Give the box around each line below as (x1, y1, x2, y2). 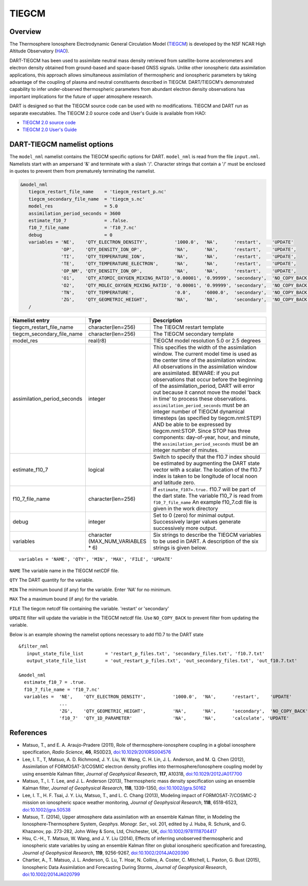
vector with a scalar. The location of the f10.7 (153, 466, 262, 473)
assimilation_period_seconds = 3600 (28, 211, 121, 216)
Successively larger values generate (153, 518, 241, 525)
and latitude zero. (153, 479, 196, 486)
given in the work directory (153, 505, 218, 512)
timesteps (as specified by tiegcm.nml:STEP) (153, 414, 262, 421)
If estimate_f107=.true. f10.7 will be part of (153, 485, 256, 493)
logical (88, 466, 105, 473)
